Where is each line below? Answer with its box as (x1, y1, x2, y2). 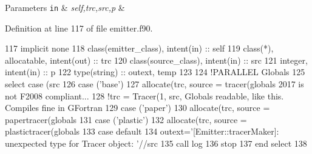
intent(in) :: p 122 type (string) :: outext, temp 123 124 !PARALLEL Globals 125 (5, 65, 305, 78)
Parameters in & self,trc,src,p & (5, 1, 125, 13)
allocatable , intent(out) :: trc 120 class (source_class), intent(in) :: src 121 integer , (5, 53, 308, 66)
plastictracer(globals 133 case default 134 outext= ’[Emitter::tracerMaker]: (5, 125, 279, 138)
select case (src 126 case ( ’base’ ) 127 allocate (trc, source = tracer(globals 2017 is (5, 78, 304, 90)
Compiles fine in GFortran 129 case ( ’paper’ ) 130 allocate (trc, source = (5, 101, 270, 114)
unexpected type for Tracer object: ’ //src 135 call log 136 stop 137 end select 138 (5, 137, 307, 149)
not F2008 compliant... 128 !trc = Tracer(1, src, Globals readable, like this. (5, 89, 284, 102)
